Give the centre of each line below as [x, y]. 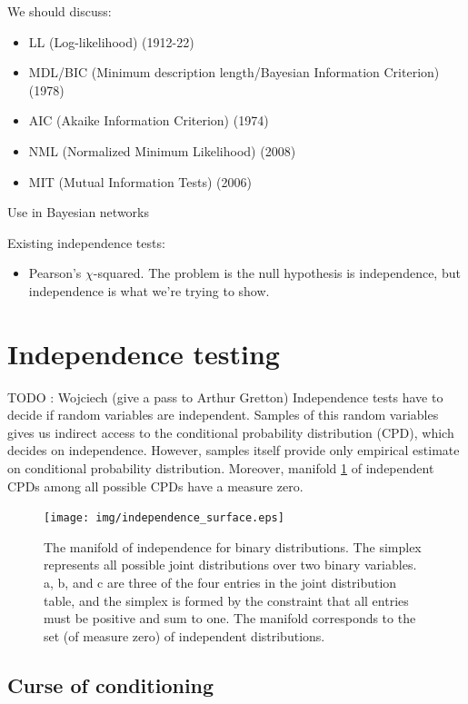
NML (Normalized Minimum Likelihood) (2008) [162, 150]
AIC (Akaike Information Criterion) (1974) [149, 120]
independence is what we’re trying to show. [149, 290]
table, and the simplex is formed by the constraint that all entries [226, 600]
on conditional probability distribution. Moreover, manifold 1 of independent [221, 468]
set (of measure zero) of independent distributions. [184, 635]
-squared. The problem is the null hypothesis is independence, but [277, 273]
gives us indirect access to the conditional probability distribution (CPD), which [231, 432]
